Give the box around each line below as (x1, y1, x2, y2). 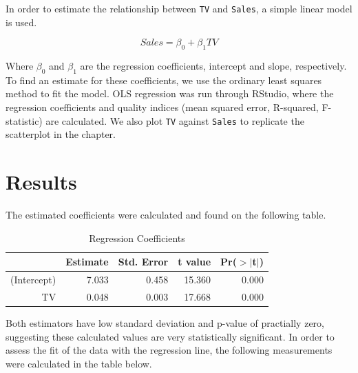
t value (178, 254, 211, 269)
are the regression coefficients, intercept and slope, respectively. (80, 59, 347, 73)
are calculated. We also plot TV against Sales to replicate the (45, 113, 304, 128)
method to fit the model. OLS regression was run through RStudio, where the (6, 86, 334, 101)
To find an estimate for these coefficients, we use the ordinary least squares (6, 72, 322, 87)
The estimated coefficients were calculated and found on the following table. (6, 208, 326, 221)
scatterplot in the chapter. (6, 127, 116, 141)
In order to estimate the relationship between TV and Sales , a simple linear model (6, 1, 352, 15)
